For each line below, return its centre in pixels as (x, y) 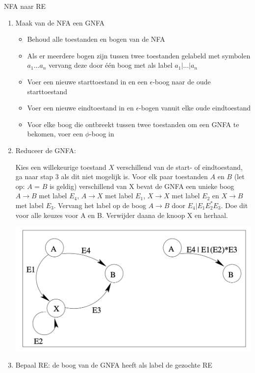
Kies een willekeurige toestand (61, 167)
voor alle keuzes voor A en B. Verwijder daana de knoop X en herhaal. (122, 215)
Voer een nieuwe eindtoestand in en (80, 108)
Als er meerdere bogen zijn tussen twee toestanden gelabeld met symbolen (139, 55)
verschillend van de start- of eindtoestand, (179, 167)
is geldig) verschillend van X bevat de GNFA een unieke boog (142, 186)
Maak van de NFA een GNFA (60, 22)
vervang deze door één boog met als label (111, 65)
